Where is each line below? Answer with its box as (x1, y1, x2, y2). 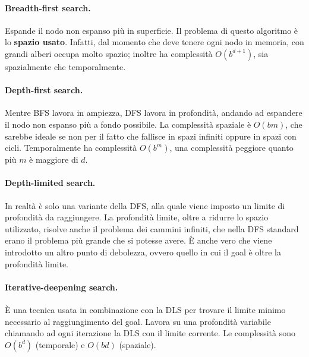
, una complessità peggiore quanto (169, 141, 294, 154)
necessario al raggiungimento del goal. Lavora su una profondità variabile (5, 315, 271, 327)
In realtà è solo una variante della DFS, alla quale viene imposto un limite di (5, 199, 285, 211)
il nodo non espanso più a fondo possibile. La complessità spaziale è (5, 118, 251, 130)
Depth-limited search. (5, 176, 96, 189)
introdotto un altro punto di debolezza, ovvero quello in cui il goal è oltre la (5, 245, 281, 258)
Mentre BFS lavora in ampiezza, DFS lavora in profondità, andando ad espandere (5, 106, 302, 119)
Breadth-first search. (5, 1, 91, 14)
